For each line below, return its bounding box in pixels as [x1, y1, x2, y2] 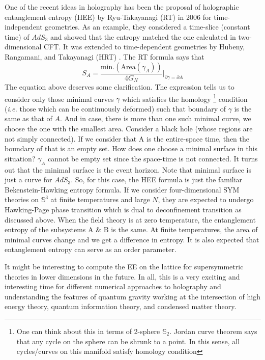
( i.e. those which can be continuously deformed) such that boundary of [5, 103, 226, 114]
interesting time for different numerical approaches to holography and [5, 281, 221, 292]
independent [5, 21, 43, 32]
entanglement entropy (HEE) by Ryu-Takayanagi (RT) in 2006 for [5, 11, 212, 22]
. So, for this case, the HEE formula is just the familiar [71, 174, 243, 185]
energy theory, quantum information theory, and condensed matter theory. [5, 301, 237, 312]
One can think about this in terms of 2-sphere [16, 325, 160, 336]
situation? [5, 153, 36, 163]
